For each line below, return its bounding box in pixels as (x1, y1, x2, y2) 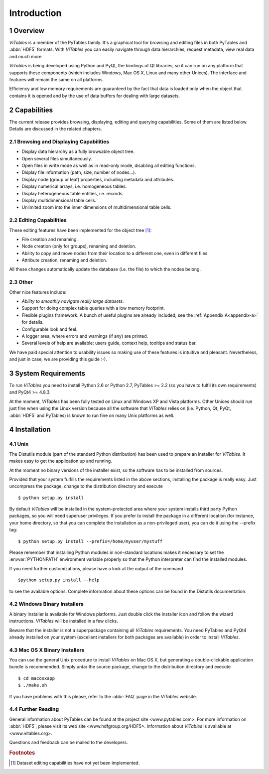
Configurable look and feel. (21, 326, 78, 332)
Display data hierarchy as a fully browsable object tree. (21, 148, 134, 154)
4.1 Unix (9, 441, 29, 448)
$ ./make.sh (18, 682, 47, 688)
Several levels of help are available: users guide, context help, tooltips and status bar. (21, 340, 197, 346)
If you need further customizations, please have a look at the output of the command (9, 565, 184, 571)
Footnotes (9, 749, 35, 756)
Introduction (9, 7, 62, 18)
